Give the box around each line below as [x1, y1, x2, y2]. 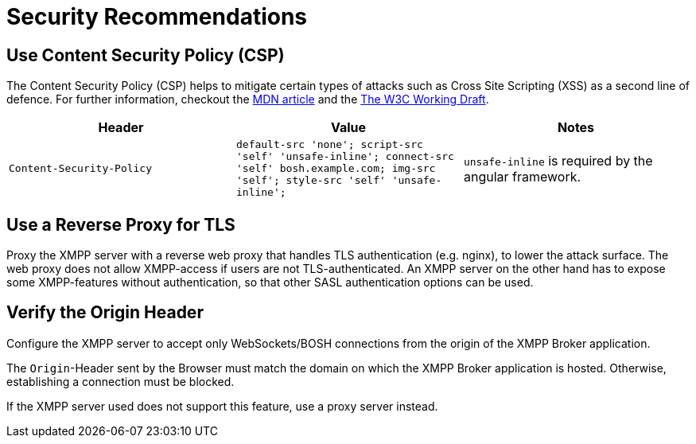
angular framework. [463, 168, 581, 185]
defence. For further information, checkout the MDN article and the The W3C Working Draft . [6, 92, 489, 107]
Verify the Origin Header [6, 302, 204, 323]
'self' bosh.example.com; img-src [235, 162, 436, 175]
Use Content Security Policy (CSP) [6, 45, 285, 65]
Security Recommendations [6, 3, 308, 30]
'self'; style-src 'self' [235, 174, 386, 187]
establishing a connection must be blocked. [6, 374, 235, 388]
